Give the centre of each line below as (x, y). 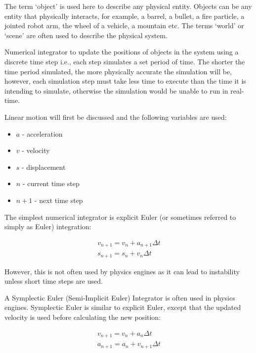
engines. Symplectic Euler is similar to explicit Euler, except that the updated (123, 307)
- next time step (59, 200)
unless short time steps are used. (54, 281)
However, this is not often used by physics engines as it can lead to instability (122, 271)
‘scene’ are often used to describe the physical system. (86, 35)
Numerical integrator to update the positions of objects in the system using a (122, 52)
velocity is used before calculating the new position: (83, 317)
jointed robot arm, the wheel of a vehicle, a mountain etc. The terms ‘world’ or (124, 25)
